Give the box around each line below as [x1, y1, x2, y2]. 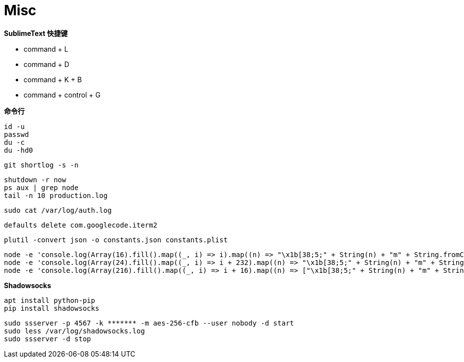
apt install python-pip [4, 296, 95, 304]
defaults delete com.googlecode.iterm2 [4, 221, 157, 229]
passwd [4, 130, 29, 138]
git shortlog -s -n [4, 161, 79, 169]
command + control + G [24, 90, 101, 99]
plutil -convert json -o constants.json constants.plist [4, 235, 228, 244]
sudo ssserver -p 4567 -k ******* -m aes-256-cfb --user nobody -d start [4, 319, 294, 327]
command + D [24, 60, 69, 68]
